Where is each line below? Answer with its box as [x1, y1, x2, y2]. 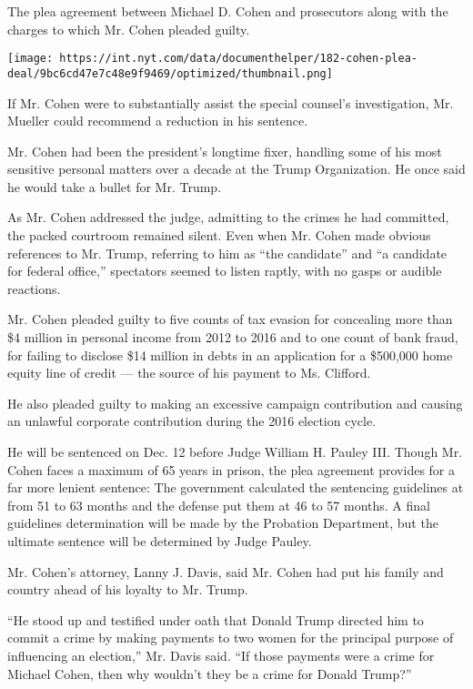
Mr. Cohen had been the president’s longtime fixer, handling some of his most [7, 141, 442, 160]
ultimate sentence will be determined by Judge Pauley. [7, 531, 312, 550]
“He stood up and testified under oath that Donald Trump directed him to [7, 610, 424, 629]
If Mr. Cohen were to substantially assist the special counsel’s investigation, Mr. [7, 93, 454, 112]
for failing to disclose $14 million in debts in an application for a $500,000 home [7, 345, 453, 364]
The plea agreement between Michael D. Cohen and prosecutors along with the [7, 2, 448, 20]
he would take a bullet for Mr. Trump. [7, 177, 222, 196]
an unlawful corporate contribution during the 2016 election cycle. [7, 411, 377, 431]
